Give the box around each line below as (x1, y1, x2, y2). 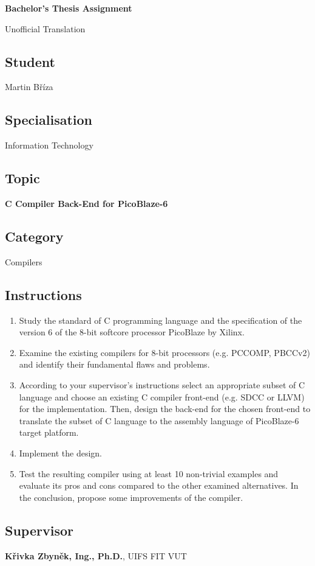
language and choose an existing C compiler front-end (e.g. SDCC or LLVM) (19, 390, 305, 403)
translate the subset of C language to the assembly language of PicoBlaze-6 (19, 414, 299, 427)
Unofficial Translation (5, 22, 86, 35)
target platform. (19, 426, 79, 439)
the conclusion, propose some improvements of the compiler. (19, 491, 243, 503)
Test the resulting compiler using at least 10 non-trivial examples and (19, 467, 279, 480)
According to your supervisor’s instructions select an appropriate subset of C (19, 378, 305, 391)
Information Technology (5, 139, 93, 152)
